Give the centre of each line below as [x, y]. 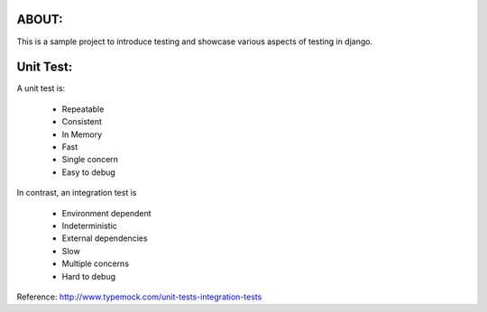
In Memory [82, 134]
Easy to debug [89, 172]
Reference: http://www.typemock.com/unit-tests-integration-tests [139, 297]
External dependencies [105, 238]
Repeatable [83, 109]
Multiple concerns [96, 264]
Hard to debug [89, 276]
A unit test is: [41, 88]
